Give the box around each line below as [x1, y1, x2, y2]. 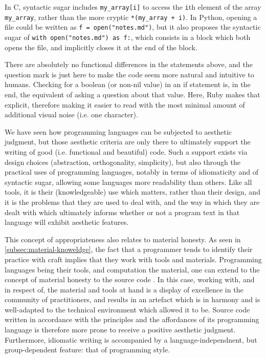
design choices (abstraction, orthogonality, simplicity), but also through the [5, 156, 240, 167]
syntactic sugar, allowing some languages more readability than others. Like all [5, 176, 252, 187]
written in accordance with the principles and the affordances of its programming [5, 314, 259, 325]
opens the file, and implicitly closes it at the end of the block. [5, 41, 197, 52]
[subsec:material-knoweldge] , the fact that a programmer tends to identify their [5, 244, 253, 255]
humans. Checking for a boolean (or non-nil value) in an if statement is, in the [5, 79, 251, 90]
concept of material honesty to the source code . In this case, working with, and [5, 274, 255, 285]
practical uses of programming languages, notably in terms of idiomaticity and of [5, 166, 258, 177]
